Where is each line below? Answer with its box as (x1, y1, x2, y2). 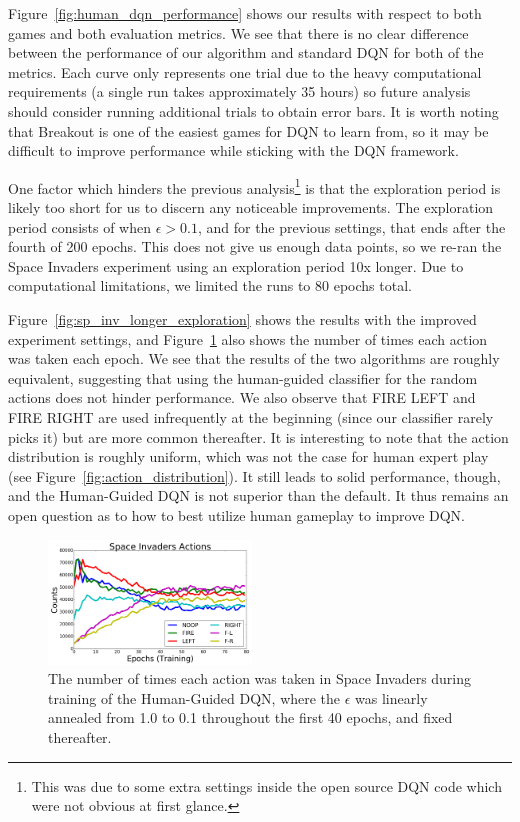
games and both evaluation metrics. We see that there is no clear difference (8, 22, 469, 43)
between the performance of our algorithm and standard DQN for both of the (8, 42, 484, 63)
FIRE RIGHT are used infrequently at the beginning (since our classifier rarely (8, 406, 494, 427)
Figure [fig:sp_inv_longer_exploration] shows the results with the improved (8, 308, 477, 329)
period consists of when (8, 216, 151, 237)
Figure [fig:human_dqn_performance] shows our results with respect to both (8, 3, 482, 23)
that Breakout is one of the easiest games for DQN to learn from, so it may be (8, 120, 489, 141)
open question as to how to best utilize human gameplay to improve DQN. (8, 504, 466, 525)
